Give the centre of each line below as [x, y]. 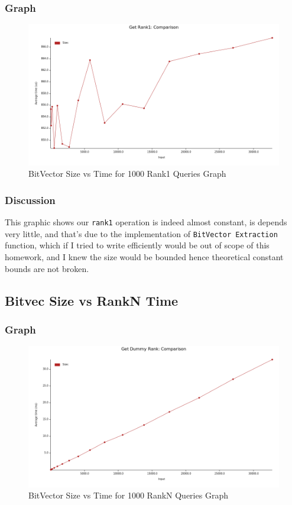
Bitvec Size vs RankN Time [92, 300]
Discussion [30, 200]
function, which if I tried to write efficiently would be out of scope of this [137, 245]
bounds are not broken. [47, 268]
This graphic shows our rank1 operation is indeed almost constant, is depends [146, 222]
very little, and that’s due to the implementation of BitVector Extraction [141, 233]
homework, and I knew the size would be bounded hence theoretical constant [144, 257]
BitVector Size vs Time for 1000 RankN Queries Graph [128, 495]
